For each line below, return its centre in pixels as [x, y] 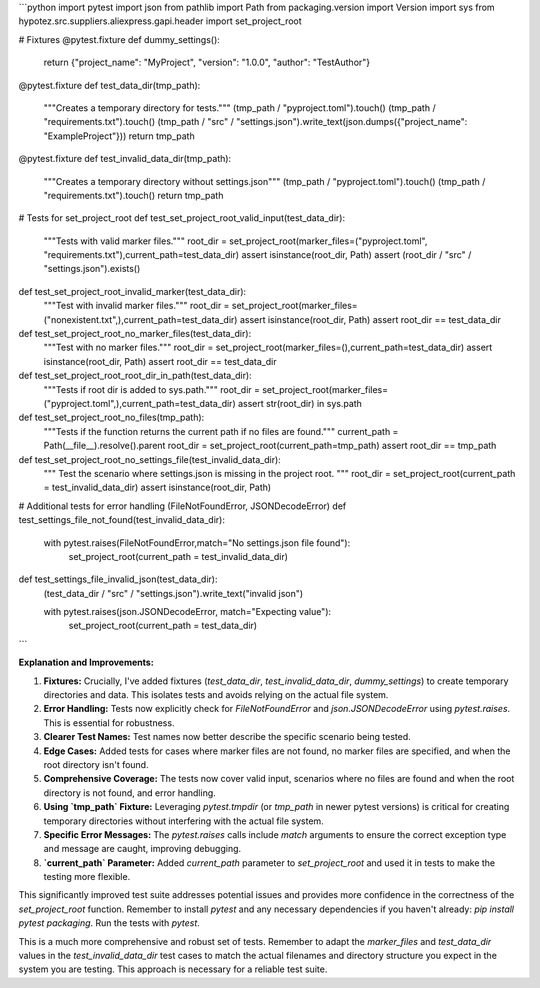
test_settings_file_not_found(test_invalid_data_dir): [121, 520]
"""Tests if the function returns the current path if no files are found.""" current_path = [221, 431]
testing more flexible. [87, 877]
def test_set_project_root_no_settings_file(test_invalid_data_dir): [150, 459]
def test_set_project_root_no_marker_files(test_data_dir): [135, 334]
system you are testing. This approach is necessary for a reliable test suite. [173, 969]
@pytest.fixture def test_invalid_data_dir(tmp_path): [125, 159]
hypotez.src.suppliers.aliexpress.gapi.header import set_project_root [160, 21]
